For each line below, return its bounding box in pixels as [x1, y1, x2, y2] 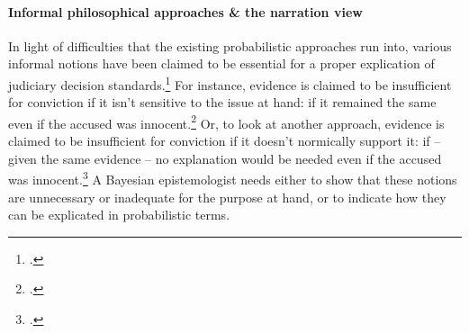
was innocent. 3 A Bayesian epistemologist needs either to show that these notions [8, 167, 457, 188]
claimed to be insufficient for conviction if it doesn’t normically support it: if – [8, 131, 441, 150]
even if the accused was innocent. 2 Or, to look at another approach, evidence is [8, 111, 445, 132]
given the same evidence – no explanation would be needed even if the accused [8, 148, 442, 167]
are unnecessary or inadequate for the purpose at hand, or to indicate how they [8, 187, 446, 206]
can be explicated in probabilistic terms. [8, 205, 230, 224]
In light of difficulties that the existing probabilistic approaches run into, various [8, 36, 452, 55]
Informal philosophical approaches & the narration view [8, 2, 363, 21]
